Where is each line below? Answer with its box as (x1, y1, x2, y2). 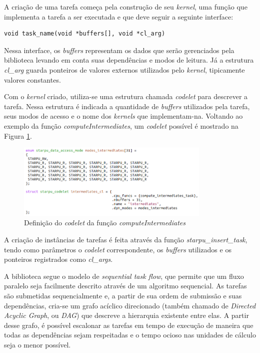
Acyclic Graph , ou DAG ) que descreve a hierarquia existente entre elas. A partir (4, 310, 249, 320)
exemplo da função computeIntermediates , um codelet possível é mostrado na (4, 120, 238, 131)
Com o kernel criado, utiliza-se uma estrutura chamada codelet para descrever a (4, 91, 248, 102)
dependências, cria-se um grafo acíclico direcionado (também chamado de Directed (4, 300, 256, 310)
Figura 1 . (4, 130, 32, 141)
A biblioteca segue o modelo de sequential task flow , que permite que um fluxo (4, 270, 244, 281)
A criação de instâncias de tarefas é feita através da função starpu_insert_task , (4, 234, 247, 244)
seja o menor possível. (4, 339, 71, 349)
